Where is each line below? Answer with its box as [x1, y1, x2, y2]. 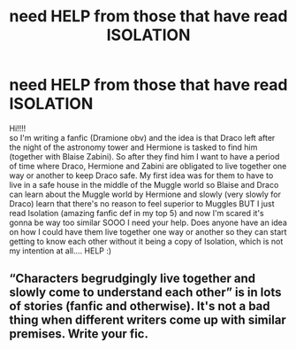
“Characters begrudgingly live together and [9, 271, 256, 286]
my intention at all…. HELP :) [9, 245, 112, 256]
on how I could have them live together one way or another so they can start [9, 226, 287, 237]
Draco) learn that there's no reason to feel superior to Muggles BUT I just [9, 198, 275, 209]
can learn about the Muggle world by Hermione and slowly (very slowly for [9, 189, 281, 199]
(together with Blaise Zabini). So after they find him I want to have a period [9, 151, 280, 161]
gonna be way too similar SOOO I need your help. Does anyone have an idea [9, 217, 287, 228]
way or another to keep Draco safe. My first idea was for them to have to [9, 170, 274, 181]
